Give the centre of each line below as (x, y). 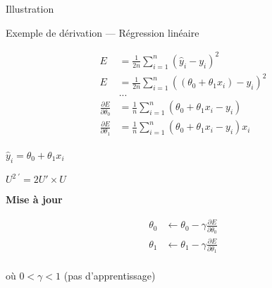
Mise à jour (34, 199)
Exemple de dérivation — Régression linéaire (103, 32)
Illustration (30, 8)
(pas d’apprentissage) (110, 276)
